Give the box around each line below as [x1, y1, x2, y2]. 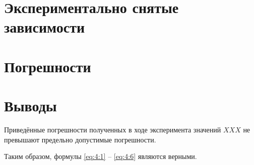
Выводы [4, 95, 57, 116]
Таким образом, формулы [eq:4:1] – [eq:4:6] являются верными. [4, 151, 197, 161]
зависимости [4, 17, 85, 37]
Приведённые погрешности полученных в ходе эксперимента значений [4, 124, 221, 135]
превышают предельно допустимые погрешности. [4, 134, 156, 144]
